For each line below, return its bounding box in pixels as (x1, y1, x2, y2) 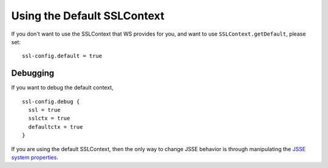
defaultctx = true (28, 123, 83, 130)
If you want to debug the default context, (11, 84, 114, 91)
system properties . (11, 153, 59, 161)
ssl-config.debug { (22, 98, 80, 105)
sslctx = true (28, 115, 70, 122)
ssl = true (28, 106, 61, 114)
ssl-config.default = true (22, 53, 103, 60)
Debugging (11, 68, 55, 79)
